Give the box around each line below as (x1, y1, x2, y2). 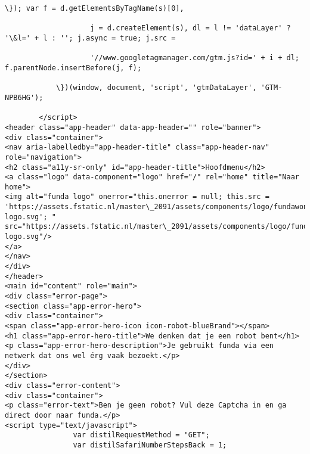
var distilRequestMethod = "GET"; (73, 431, 210, 440)
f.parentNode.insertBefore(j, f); (5, 63, 142, 72)
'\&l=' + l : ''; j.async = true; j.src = (5, 33, 176, 42)
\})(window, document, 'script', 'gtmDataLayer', (55, 83, 257, 92)
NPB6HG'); (5, 93, 44, 102)
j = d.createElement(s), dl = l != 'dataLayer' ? (90, 24, 291, 33)
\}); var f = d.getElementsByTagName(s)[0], (5, 4, 184, 13)
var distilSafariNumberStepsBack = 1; (73, 440, 227, 449)
